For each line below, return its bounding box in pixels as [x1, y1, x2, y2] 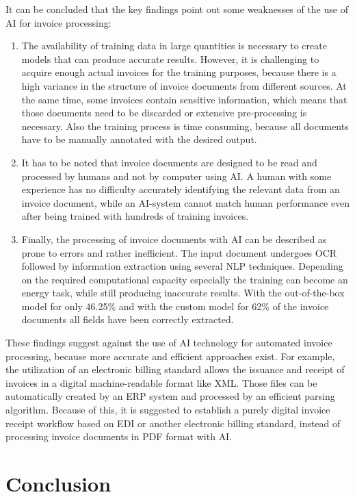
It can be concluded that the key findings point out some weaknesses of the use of [5, 2, 348, 16]
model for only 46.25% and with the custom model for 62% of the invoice [21, 298, 329, 313]
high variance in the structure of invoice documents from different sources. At [21, 78, 347, 92]
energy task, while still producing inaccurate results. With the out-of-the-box [21, 285, 345, 300]
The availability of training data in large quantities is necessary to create [21, 38, 327, 53]
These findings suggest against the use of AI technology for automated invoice [5, 335, 332, 350]
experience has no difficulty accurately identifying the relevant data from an [21, 182, 340, 196]
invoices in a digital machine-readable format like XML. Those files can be [5, 375, 317, 390]
